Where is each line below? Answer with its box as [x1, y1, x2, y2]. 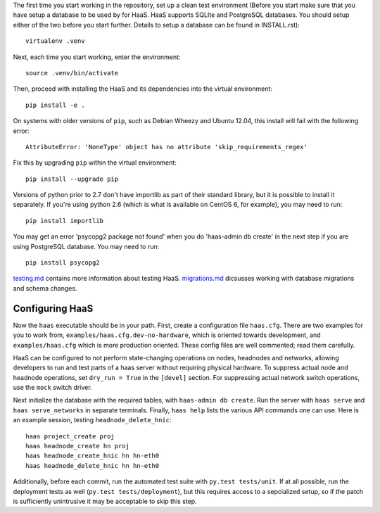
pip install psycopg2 [25, 259, 100, 267]
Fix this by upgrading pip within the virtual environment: [13, 158, 177, 167]
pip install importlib [25, 217, 104, 224]
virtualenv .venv [25, 37, 85, 45]
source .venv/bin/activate [25, 69, 119, 77]
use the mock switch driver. [13, 384, 92, 392]
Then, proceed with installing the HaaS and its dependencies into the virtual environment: [13, 84, 272, 93]
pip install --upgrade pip [25, 175, 119, 183]
